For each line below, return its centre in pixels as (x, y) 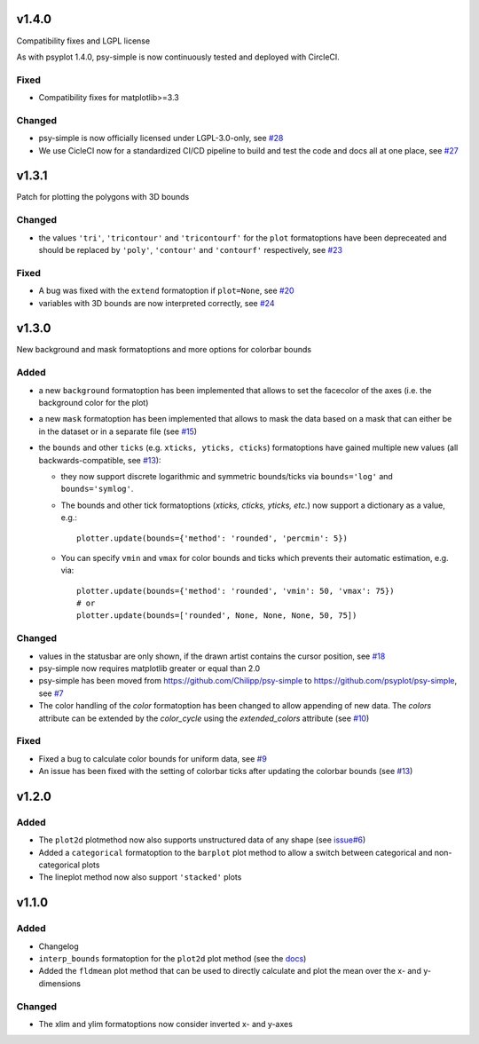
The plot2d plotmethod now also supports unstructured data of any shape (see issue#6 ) (202, 840)
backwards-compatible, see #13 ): (100, 460)
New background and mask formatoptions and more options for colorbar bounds (164, 350)
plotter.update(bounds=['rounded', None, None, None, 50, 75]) (217, 616)
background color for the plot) (94, 402)
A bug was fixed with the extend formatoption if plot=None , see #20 (166, 291)
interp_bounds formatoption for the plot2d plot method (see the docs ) (173, 958)
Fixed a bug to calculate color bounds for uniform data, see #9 (153, 758)
